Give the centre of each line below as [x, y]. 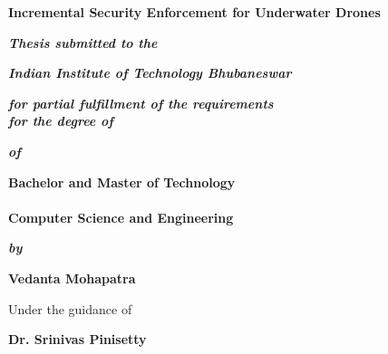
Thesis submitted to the [83, 42]
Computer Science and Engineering [121, 217]
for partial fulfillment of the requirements [141, 103]
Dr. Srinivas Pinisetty [78, 339]
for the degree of [61, 121]
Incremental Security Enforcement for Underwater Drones [194, 12]
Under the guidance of [70, 308]
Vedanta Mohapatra [72, 277]
